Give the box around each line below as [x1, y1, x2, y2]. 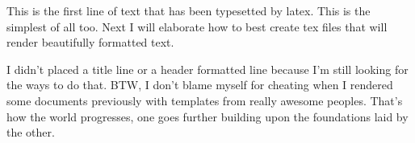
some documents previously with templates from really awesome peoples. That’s [6, 92, 403, 108]
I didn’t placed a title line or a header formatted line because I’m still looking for [6, 60, 409, 77]
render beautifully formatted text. [6, 34, 174, 51]
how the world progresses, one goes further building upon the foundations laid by [6, 108, 409, 125]
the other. [6, 124, 55, 141]
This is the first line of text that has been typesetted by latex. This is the [6, 2, 371, 18]
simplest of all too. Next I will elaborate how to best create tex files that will [6, 18, 388, 35]
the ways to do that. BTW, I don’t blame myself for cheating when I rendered [6, 76, 393, 93]
